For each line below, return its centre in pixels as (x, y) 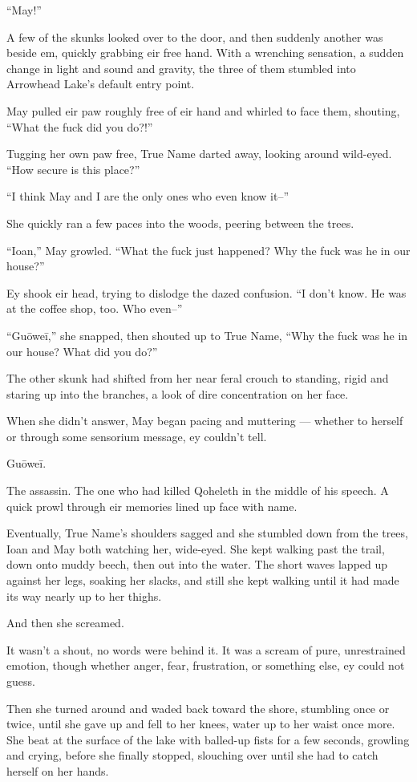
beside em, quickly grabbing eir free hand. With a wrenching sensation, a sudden (205, 53)
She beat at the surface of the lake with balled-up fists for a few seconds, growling (208, 739)
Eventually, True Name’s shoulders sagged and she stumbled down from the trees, (207, 533)
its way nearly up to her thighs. (84, 596)
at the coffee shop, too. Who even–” (95, 308)
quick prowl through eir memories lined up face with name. (152, 506)
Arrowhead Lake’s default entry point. (101, 84)
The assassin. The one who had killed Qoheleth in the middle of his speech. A (198, 490)
